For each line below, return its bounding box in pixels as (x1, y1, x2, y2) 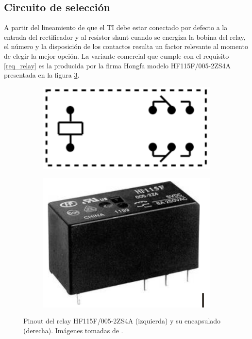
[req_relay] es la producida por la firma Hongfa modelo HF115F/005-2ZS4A (4, 60, 231, 70)
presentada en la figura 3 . (4, 70, 80, 80)
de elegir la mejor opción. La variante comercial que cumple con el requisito (4, 50, 229, 61)
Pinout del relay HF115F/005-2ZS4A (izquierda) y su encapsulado (23, 316, 221, 326)
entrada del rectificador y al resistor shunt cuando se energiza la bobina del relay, (4, 32, 246, 42)
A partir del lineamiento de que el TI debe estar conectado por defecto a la (4, 22, 228, 32)
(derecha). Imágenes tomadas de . (23, 325, 123, 335)
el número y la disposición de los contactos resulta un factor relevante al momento (4, 41, 248, 51)
